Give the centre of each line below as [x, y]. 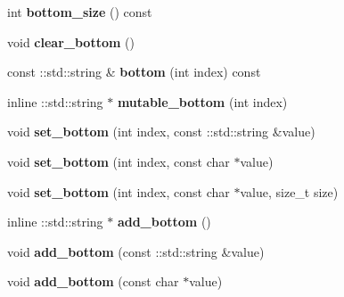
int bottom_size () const [80, 12]
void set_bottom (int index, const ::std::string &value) [161, 132]
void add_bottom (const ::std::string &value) [136, 251]
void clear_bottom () [71, 41]
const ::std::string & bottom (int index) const [134, 72]
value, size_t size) [289, 191]
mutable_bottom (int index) [202, 101]
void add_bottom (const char [93, 281]
